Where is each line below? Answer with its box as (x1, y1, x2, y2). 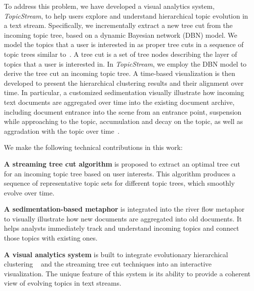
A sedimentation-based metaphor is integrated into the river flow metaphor (4, 204, 245, 214)
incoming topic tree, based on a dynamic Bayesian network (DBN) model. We (4, 29, 237, 40)
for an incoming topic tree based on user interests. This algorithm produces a (4, 168, 236, 178)
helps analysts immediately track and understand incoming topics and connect (4, 223, 239, 233)
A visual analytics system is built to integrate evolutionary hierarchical (4, 249, 228, 259)
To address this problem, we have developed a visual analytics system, (4, 1, 215, 11)
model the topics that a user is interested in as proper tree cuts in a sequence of (4, 39, 244, 49)
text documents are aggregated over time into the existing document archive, (4, 97, 235, 107)
